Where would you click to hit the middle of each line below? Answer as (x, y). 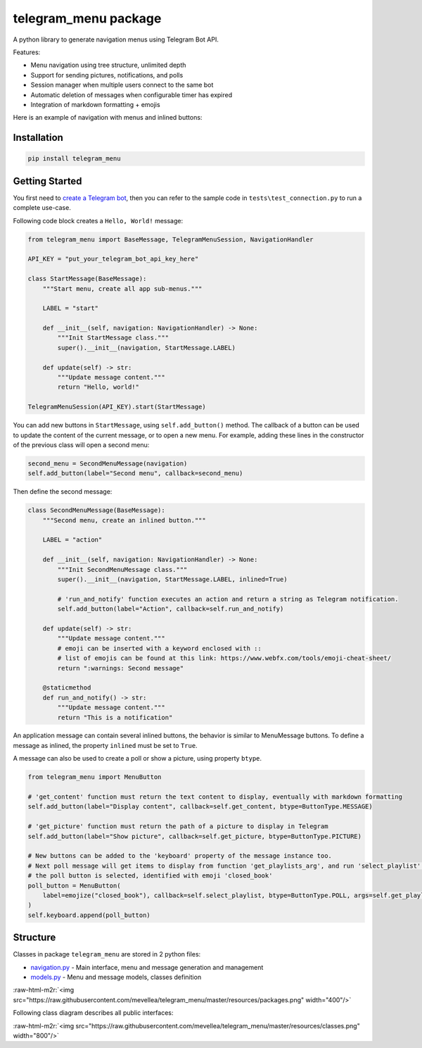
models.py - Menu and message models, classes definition (116, 977)
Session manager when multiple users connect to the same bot (122, 85)
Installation (38, 138)
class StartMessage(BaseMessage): (87, 279)
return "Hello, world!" (98, 387)
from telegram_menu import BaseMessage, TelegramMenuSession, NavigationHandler (171, 239)
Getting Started (47, 181)
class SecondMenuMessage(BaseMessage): (96, 510)
